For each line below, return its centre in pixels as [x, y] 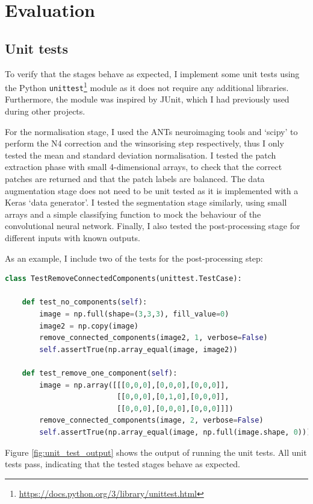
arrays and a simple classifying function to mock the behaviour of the [133, 214]
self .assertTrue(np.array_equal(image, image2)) [138, 349]
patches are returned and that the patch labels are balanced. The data [135, 179]
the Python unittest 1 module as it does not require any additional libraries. [147, 87]
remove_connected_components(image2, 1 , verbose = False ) [153, 338]
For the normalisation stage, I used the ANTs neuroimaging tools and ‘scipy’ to [151, 131]
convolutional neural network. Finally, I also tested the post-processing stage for [153, 226]
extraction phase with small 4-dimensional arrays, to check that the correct [144, 167]
